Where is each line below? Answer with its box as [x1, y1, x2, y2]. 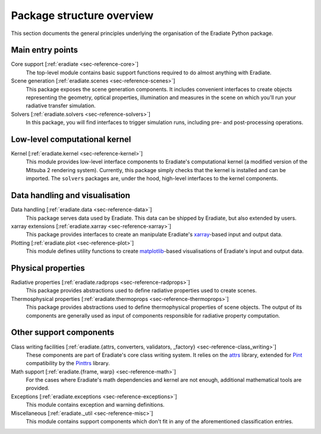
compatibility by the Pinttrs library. [26, 360, 110, 367]
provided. [26, 385, 50, 392]
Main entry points [11, 45, 78, 55]
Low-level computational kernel [11, 134, 131, 144]
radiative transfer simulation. [26, 102, 96, 109]
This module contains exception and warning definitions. [26, 401, 165, 408]
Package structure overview [11, 9, 154, 22]
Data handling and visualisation [11, 191, 131, 201]
